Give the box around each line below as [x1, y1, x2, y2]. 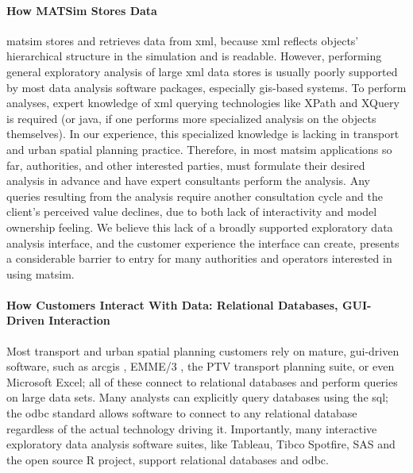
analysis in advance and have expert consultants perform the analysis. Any [6, 172, 370, 189]
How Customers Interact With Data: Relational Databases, [6, 296, 338, 313]
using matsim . [6, 265, 75, 282]
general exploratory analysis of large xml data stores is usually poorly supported [6, 63, 398, 79]
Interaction [48, 312, 110, 329]
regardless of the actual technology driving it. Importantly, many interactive [6, 420, 377, 436]
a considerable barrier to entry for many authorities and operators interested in [6, 250, 392, 267]
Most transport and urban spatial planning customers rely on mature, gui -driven [6, 342, 399, 359]
